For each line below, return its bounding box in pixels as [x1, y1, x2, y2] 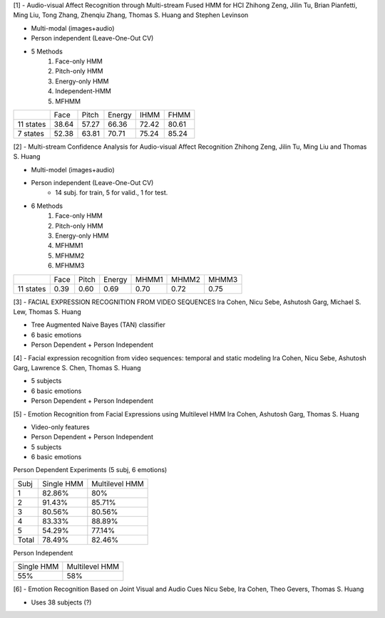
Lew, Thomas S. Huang [13, 307, 81, 316]
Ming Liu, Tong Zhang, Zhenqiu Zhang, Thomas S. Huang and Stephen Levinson [13, 11, 249, 19]
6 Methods [31, 201, 63, 210]
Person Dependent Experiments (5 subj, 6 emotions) [13, 466, 168, 474]
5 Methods [31, 47, 63, 56]
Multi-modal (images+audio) [31, 23, 115, 32]
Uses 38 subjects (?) [31, 598, 92, 607]
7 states [17, 128, 44, 138]
